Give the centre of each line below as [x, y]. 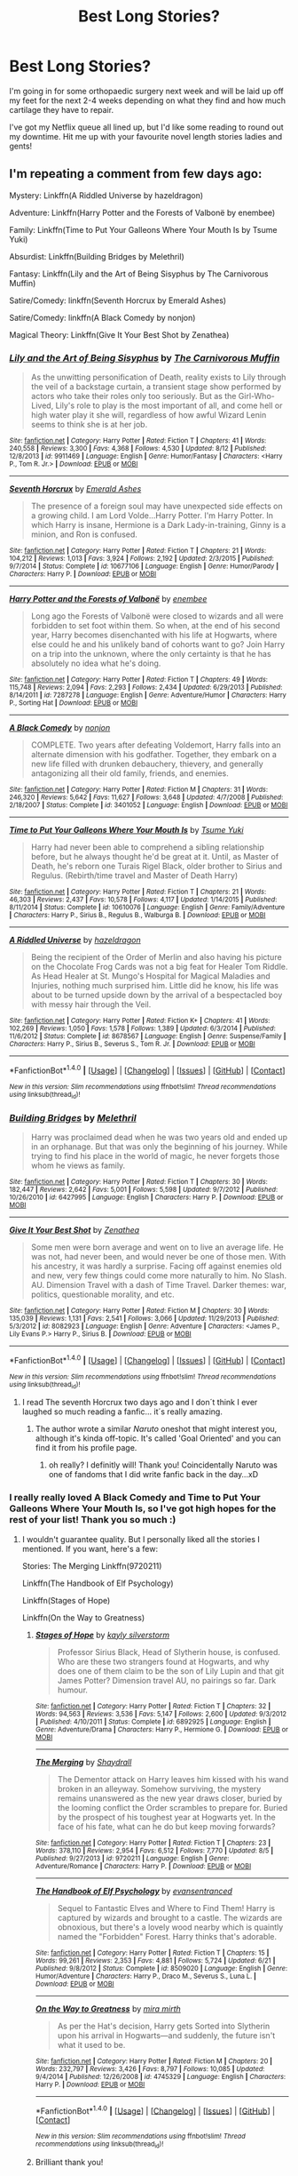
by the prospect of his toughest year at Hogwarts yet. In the [167, 1817]
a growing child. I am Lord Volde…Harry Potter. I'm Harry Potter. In [152, 516]
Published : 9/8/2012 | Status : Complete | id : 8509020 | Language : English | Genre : [161, 1968]
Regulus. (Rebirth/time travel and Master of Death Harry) [134, 876]
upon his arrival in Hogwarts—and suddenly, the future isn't [166, 2035]
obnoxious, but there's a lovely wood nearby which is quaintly [170, 1927]
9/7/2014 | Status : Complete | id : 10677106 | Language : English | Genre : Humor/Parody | [144, 566]
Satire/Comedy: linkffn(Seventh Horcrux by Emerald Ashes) [118, 300]
